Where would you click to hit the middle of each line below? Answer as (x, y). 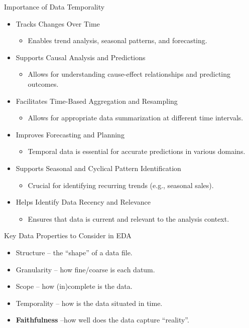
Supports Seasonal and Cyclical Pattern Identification (98, 168)
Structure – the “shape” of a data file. (74, 252)
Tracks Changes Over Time (58, 23)
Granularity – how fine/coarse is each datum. (85, 269)
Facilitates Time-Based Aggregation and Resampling (97, 101)
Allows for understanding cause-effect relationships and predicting (129, 74)
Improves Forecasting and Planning (70, 134)
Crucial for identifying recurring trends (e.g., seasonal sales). (121, 185)
